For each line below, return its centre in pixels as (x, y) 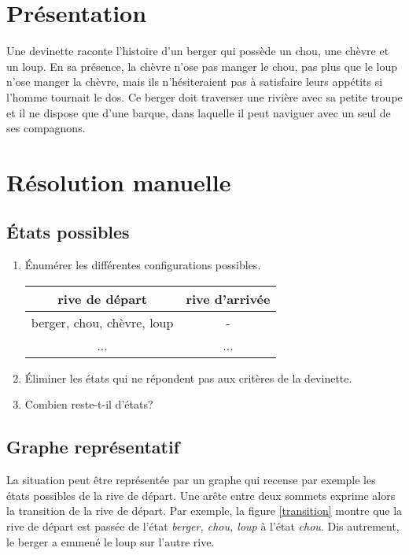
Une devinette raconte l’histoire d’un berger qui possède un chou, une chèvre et (198, 51)
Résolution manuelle (119, 181)
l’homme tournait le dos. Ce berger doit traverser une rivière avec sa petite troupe (204, 96)
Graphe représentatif (93, 447)
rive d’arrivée (228, 298)
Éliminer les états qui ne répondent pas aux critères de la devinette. (188, 377)
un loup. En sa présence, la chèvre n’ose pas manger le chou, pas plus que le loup (202, 66)
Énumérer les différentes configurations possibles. (143, 265)
